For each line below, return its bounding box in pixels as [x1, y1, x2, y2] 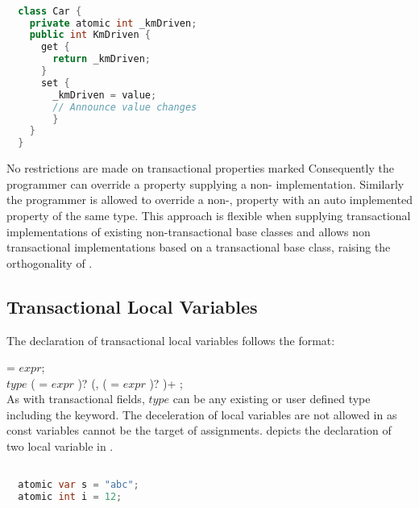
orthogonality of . [6, 254, 93, 271]
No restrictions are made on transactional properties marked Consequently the [6, 160, 394, 177]
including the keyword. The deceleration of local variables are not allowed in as [6, 406, 397, 423]
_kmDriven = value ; [52, 89, 157, 101]
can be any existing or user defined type [172, 390, 371, 407]
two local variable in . [6, 438, 114, 455]
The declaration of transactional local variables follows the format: [6, 331, 335, 348]
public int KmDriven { [29, 29, 151, 41]
